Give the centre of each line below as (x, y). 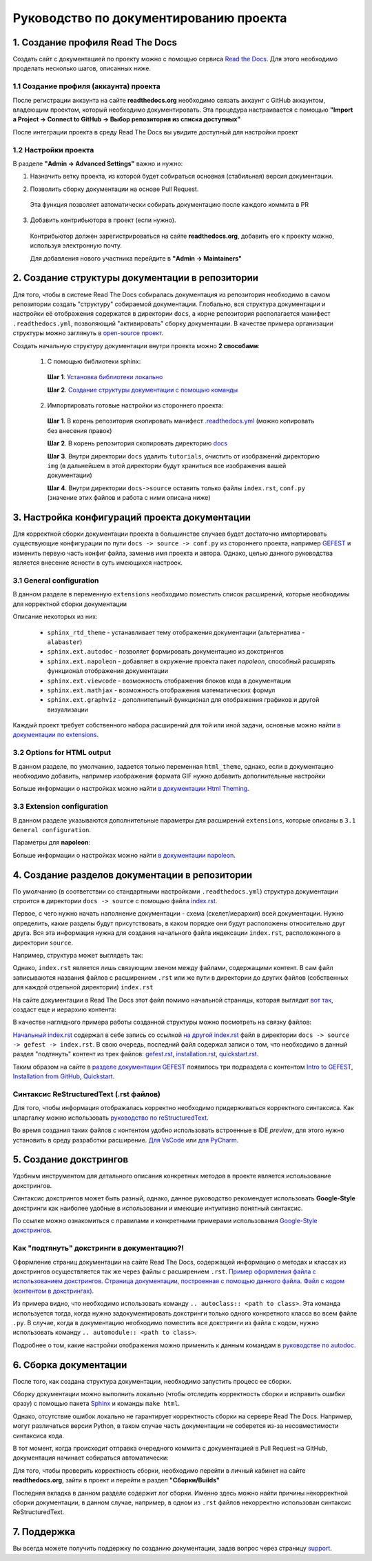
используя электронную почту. (76, 245)
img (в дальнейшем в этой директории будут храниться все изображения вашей (167, 466)
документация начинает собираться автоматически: (91, 1458)
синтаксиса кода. (39, 1436)
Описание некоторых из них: (55, 616)
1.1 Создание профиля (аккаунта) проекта (87, 86)
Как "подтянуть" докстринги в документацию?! (98, 1248)
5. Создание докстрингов (71, 1159)
